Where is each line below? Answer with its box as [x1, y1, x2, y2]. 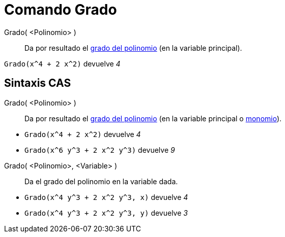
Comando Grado [4, 1, 117, 18]
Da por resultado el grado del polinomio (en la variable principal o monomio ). [24, 114, 282, 123]
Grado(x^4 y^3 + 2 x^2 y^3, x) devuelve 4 [24, 192, 188, 201]
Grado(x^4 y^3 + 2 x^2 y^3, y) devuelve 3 [24, 208, 188, 217]
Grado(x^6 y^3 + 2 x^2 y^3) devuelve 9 [24, 145, 175, 154]
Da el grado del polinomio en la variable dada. [24, 177, 178, 186]
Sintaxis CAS [4, 77, 71, 90]
